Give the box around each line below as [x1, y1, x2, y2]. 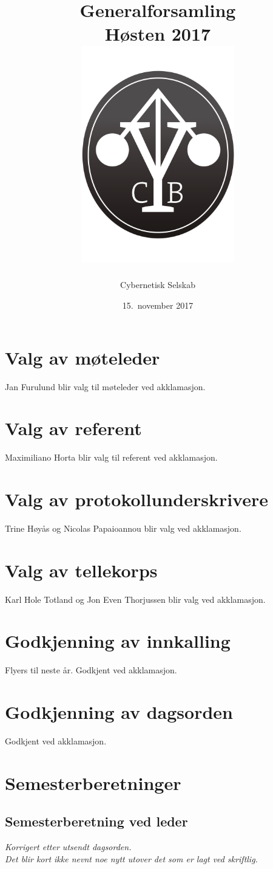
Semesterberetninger [5, 770, 181, 795]
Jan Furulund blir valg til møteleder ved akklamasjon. [5, 380, 206, 393]
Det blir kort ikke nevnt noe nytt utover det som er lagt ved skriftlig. [5, 852, 258, 865]
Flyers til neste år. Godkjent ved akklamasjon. [5, 664, 177, 676]
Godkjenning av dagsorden [5, 699, 233, 724]
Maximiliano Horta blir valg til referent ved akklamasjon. [5, 451, 218, 464]
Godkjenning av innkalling [5, 628, 231, 653]
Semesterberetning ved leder [5, 812, 188, 831]
